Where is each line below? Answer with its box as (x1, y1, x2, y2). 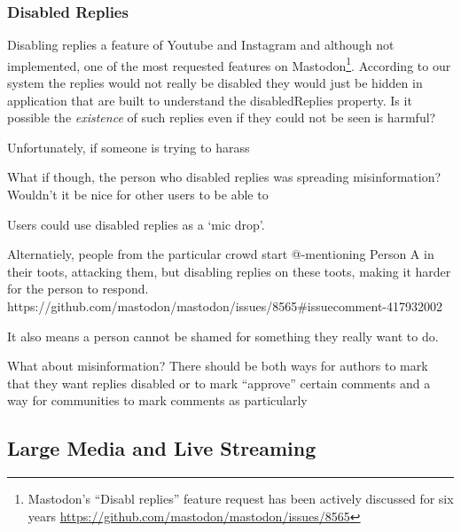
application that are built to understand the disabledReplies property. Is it (7, 90, 412, 109)
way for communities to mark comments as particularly (7, 391, 308, 410)
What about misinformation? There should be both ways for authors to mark (7, 356, 428, 375)
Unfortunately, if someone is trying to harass (7, 137, 250, 156)
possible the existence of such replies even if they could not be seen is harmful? (7, 108, 436, 127)
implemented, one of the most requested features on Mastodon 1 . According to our (7, 53, 451, 74)
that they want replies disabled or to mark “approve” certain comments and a (7, 373, 431, 392)
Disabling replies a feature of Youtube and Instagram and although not (7, 35, 395, 54)
